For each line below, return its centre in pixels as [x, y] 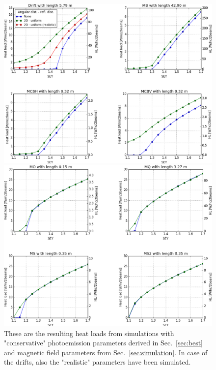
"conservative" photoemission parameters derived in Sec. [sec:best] [104, 343]
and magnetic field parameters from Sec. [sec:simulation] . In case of [106, 352]
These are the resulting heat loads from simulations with [89, 333]
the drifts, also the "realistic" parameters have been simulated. [97, 362]
